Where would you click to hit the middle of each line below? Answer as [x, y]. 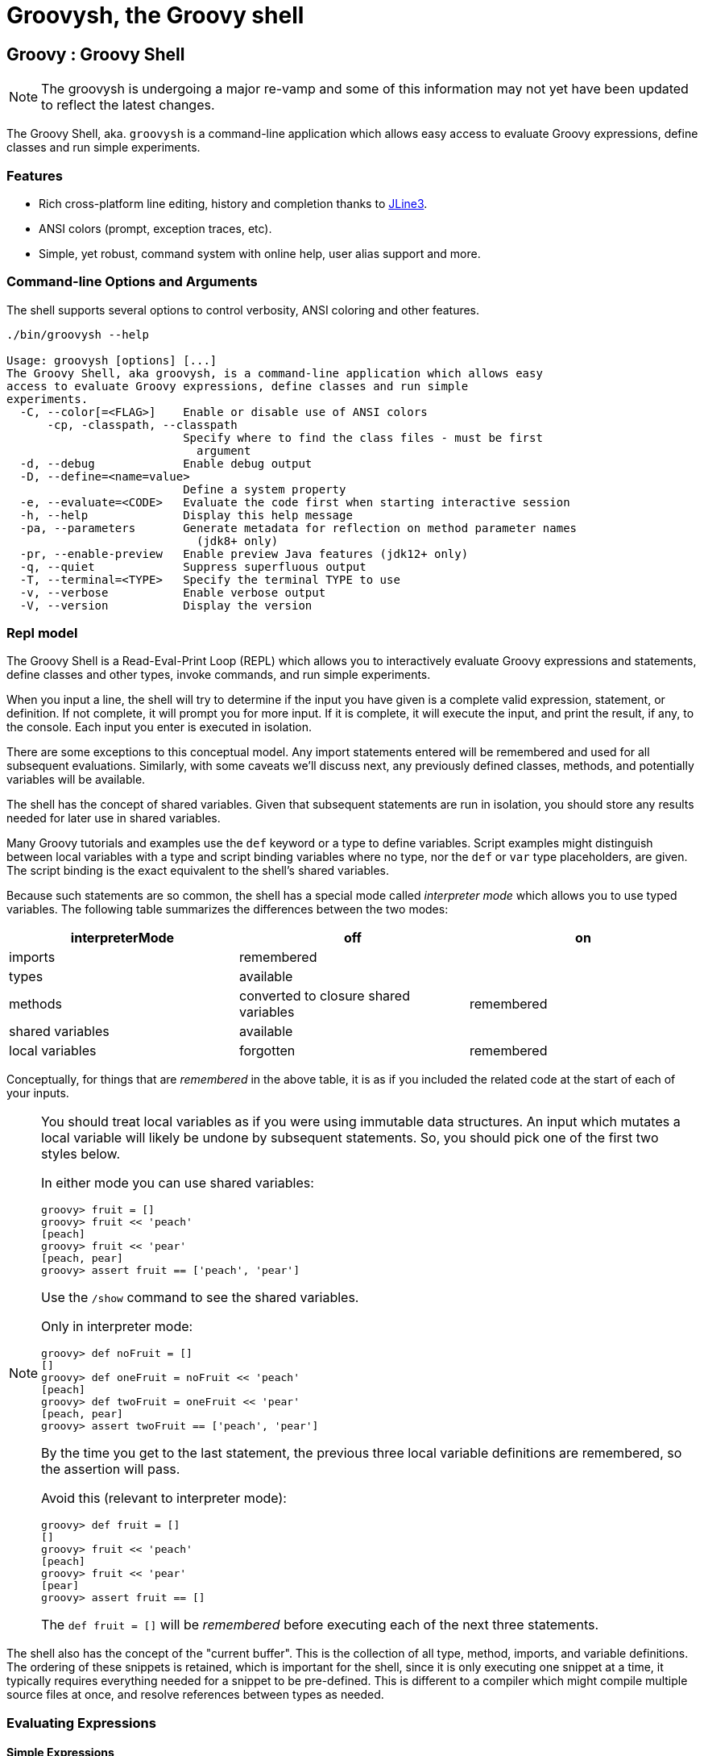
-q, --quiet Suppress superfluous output [193, 566]
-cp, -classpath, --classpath [142, 424]
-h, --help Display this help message [186, 515]
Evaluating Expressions [81, 1723]
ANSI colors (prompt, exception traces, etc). [155, 228]
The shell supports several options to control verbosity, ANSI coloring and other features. [243, 310]
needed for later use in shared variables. [114, 818]
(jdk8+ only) [238, 541]
